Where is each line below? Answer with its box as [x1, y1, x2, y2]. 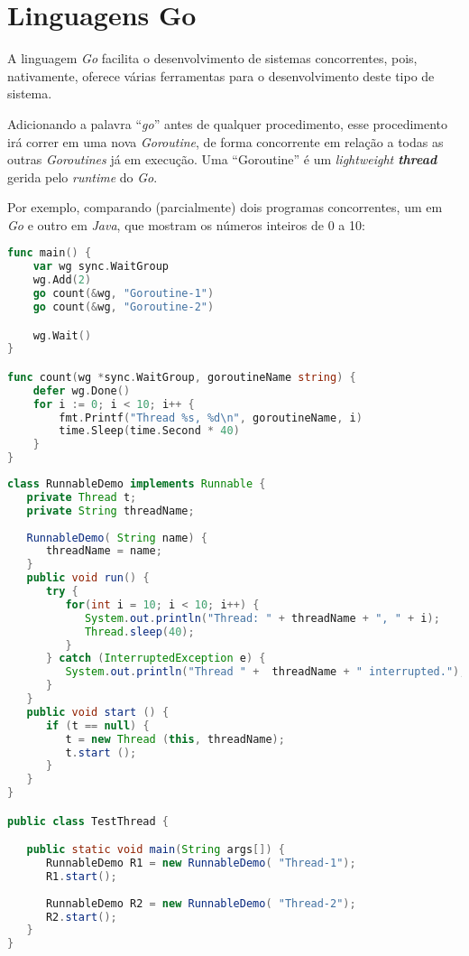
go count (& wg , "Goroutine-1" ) [32, 287, 215, 301]
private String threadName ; [26, 504, 195, 517]
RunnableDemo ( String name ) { [26, 531, 207, 544]
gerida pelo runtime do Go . [7, 167, 158, 186]
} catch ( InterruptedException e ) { [45, 652, 266, 665]
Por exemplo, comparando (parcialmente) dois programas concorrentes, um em [7, 198, 443, 217]
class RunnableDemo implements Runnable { [7, 478, 266, 491]
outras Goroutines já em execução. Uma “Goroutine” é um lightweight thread [7, 150, 437, 169]
